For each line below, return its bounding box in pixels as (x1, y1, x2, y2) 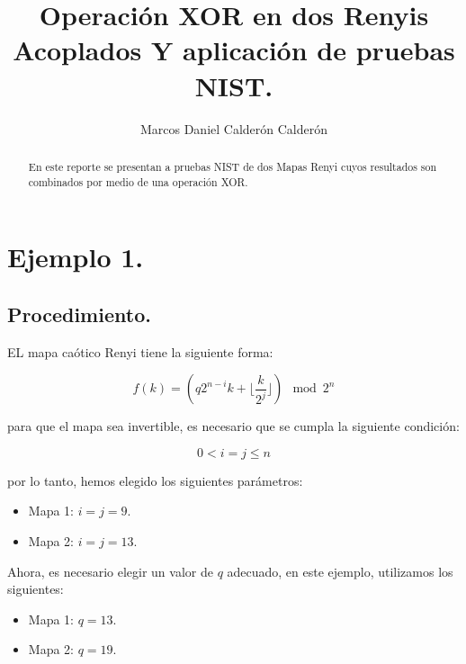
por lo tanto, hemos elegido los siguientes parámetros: (7, 471, 303, 489)
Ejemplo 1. (7, 238, 144, 275)
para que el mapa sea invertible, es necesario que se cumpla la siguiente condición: (7, 417, 460, 435)
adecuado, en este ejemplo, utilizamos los (227, 561, 453, 580)
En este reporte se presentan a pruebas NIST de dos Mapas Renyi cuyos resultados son (28, 158, 437, 174)
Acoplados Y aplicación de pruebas (13, 31, 455, 68)
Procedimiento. (7, 300, 151, 328)
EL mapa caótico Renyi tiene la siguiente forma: (7, 342, 273, 361)
